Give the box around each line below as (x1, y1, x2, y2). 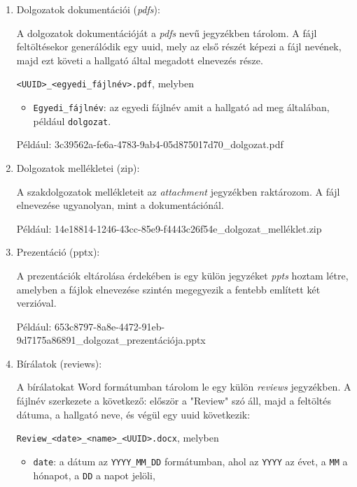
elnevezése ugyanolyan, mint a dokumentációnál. (16, 198, 224, 212)
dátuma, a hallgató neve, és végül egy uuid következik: (16, 407, 251, 421)
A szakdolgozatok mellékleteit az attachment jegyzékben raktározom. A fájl (16, 184, 340, 198)
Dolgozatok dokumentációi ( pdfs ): (16, 2, 160, 16)
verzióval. (16, 296, 57, 310)
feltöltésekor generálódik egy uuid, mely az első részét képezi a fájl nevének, (16, 39, 342, 54)
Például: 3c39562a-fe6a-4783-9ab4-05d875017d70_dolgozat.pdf (16, 137, 283, 152)
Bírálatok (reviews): (16, 356, 102, 370)
